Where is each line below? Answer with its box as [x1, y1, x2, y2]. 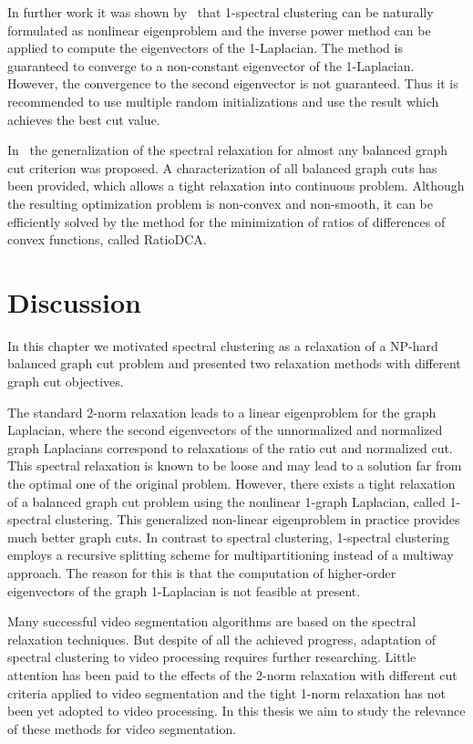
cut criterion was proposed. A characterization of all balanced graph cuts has [7, 158, 437, 177]
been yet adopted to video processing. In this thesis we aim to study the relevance [7, 701, 466, 720]
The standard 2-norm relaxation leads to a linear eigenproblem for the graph [7, 402, 437, 421]
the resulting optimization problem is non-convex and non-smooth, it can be [7, 193, 433, 212]
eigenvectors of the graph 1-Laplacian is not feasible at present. [7, 581, 361, 600]
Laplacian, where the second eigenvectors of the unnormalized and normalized [7, 420, 443, 439]
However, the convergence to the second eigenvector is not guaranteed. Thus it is [7, 74, 458, 93]
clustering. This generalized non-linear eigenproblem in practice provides [55, 510, 460, 529]
